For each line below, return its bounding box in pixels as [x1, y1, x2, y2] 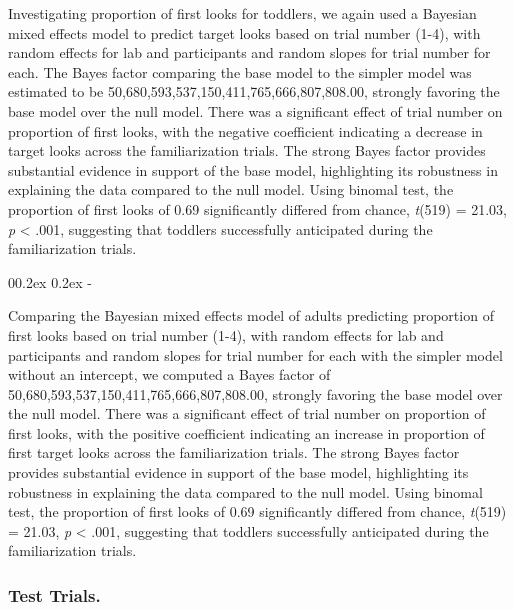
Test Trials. [8, 582, 101, 607]
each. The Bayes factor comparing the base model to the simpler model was [8, 61, 472, 82]
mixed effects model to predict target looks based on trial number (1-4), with [8, 22, 481, 43]
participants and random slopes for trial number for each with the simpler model [8, 344, 503, 365]
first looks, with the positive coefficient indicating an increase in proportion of [8, 422, 485, 443]
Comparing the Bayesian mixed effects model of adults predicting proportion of [8, 305, 494, 326]
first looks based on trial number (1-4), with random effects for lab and [8, 324, 444, 345]
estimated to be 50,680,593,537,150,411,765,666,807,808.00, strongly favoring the [8, 81, 500, 102]
